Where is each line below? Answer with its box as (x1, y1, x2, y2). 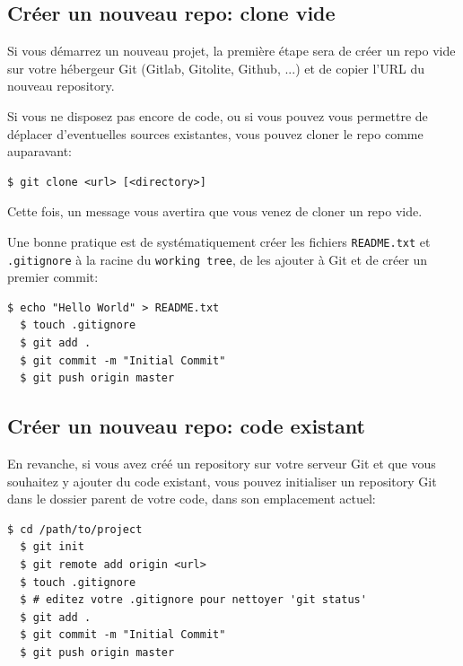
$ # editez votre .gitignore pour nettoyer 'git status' (20, 593, 367, 607)
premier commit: (7, 267, 99, 286)
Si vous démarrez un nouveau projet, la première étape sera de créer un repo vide (7, 41, 456, 60)
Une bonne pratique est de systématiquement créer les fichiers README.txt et (7, 232, 431, 250)
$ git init (20, 540, 84, 554)
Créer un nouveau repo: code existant (7, 412, 365, 440)
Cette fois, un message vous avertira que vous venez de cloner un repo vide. (7, 202, 423, 221)
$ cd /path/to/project (7, 522, 143, 536)
